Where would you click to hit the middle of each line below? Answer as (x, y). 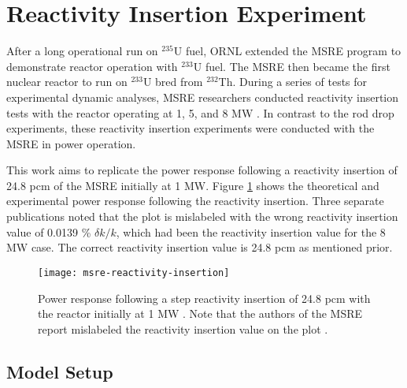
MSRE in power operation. (71, 143)
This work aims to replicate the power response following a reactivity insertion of (202, 170)
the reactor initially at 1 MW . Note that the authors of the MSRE (200, 313)
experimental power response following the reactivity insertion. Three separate (195, 201)
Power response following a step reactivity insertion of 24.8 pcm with (204, 298)
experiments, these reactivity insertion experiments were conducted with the (191, 128)
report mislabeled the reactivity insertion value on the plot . (183, 328)
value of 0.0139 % (49, 231)
